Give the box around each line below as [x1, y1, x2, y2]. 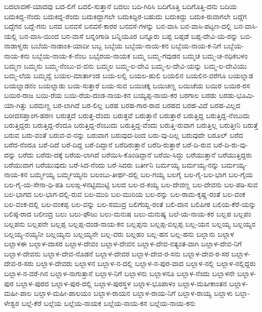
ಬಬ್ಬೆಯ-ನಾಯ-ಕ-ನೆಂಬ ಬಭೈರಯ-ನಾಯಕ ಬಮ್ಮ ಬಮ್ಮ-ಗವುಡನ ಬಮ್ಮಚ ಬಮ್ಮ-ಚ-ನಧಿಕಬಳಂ [32, 50, 248, 61]
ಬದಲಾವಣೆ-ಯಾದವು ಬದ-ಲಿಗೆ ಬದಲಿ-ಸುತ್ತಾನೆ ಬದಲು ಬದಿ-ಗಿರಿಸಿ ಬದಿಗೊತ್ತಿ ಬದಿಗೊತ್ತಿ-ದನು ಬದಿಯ [4, 1, 237, 11]
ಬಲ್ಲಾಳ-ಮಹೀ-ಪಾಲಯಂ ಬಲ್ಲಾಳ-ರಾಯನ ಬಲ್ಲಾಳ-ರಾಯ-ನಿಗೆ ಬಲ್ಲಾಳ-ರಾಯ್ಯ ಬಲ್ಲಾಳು [34, 288, 233, 298]
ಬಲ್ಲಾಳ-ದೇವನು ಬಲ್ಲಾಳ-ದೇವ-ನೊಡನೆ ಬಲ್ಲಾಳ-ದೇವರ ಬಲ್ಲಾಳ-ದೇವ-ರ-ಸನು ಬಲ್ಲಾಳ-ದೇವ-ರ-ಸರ [4, 248, 229, 258]
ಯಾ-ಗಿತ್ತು [4, 99, 27, 110]
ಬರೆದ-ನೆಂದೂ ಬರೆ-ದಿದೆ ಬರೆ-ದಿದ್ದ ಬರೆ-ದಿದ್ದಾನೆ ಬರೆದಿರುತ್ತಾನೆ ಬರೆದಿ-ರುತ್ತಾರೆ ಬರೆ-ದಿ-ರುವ [4, 139, 212, 150]
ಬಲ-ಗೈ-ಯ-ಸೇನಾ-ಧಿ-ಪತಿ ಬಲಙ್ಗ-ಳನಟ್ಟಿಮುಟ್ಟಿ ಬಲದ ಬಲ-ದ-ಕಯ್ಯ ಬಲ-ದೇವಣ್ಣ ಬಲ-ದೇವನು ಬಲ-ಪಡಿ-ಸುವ [4, 179, 258, 189]
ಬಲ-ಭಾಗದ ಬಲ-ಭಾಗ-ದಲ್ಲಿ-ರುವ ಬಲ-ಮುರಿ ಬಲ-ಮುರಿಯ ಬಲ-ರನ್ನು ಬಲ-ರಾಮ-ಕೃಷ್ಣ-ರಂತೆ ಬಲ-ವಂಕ [4, 189, 245, 199]
